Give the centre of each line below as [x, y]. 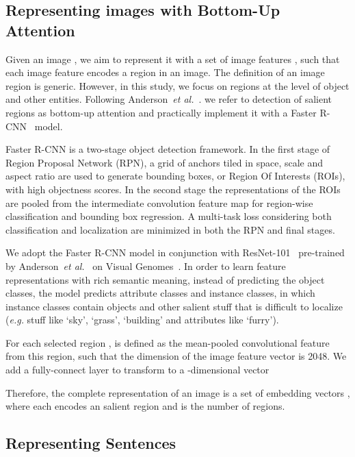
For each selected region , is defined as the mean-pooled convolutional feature [168, 342]
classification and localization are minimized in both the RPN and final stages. [170, 229]
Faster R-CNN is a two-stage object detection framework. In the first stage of [168, 149]
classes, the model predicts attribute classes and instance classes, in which [160, 293]
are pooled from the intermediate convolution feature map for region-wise [159, 202]
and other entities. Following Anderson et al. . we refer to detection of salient [169, 99]
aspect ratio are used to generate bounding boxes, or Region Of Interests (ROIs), [175, 176]
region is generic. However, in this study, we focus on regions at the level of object [177, 85]
